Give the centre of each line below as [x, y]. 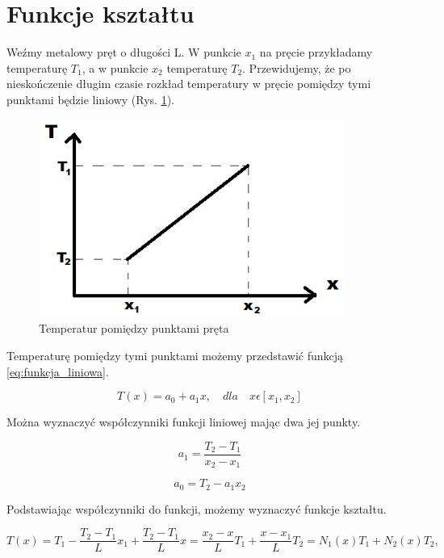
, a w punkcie [115, 67]
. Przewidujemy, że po [297, 67]
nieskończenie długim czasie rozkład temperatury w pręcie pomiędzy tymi [189, 84]
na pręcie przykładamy [316, 52]
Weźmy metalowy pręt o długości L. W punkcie [124, 52]
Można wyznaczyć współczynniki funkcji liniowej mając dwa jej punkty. [184, 422]
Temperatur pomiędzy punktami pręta [134, 328]
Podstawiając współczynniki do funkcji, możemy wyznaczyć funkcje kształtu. [197, 508]
